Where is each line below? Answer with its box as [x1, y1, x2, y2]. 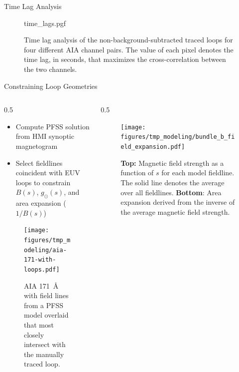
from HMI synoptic [15, 131, 74, 141]
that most [24, 319, 54, 330]
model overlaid [24, 310, 69, 320]
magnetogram [15, 140, 58, 151]
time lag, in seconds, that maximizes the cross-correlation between [24, 54, 226, 64]
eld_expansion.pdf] [120, 143, 185, 151]
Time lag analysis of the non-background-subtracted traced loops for [24, 34, 233, 45]
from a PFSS [24, 300, 64, 310]
